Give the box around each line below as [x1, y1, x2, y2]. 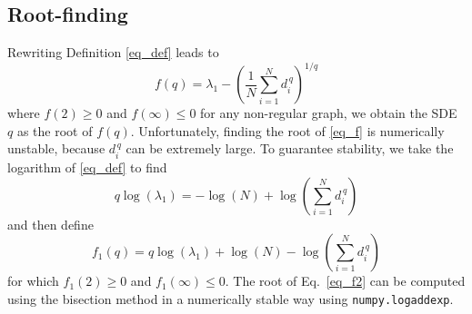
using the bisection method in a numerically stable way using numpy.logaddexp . [7, 289, 454, 308]
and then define [7, 214, 94, 233]
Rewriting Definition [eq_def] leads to [7, 43, 219, 62]
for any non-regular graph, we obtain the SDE [200, 103, 457, 123]
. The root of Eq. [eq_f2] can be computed [225, 271, 466, 290]
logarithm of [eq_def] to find [7, 157, 167, 176]
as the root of [16, 121, 93, 140]
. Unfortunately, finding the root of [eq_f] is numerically [130, 121, 445, 140]
